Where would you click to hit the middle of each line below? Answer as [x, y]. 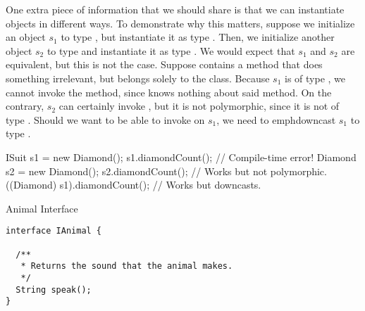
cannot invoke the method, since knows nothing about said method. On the [169, 92]
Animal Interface [42, 208]
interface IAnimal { [54, 231]
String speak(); [54, 290]
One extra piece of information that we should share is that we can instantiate [175, 9]
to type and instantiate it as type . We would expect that [171, 50]
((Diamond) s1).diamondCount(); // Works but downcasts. [134, 185]
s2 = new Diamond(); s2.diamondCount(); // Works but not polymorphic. [166, 171]
